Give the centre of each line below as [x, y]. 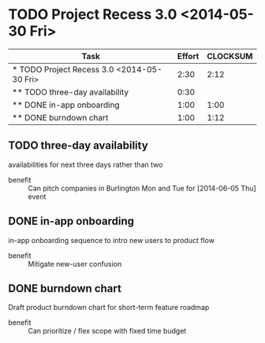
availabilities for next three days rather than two [86, 164]
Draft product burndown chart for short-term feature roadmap [109, 308]
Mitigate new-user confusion [75, 264]
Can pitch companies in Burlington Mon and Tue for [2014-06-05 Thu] [142, 188]
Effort [188, 56]
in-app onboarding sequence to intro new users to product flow [112, 240]
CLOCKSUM [230, 56]
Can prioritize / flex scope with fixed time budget [107, 331]
